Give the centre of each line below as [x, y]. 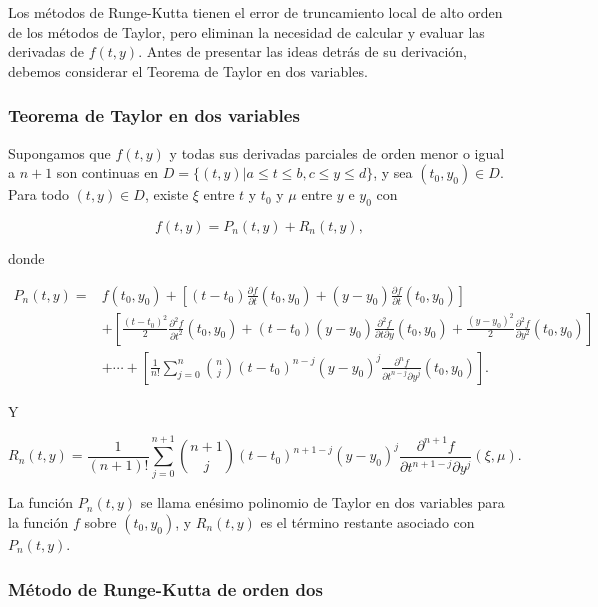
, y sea [393, 172]
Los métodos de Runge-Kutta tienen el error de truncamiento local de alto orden [255, 12]
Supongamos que [59, 152]
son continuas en [107, 172]
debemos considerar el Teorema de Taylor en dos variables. [188, 70]
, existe [166, 194]
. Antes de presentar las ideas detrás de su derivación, [302, 51]
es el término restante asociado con [367, 521]
